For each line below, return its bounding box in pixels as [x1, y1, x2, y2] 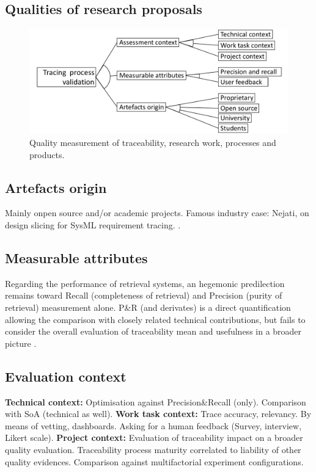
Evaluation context [5, 366, 127, 385]
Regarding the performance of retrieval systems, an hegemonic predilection [5, 277, 285, 289]
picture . [5, 336, 37, 349]
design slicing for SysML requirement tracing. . [5, 219, 181, 231]
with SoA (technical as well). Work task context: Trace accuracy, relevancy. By [5, 407, 312, 420]
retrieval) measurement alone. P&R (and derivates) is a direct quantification [5, 301, 291, 314]
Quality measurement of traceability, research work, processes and [29, 136, 276, 149]
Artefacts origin [5, 178, 107, 197]
